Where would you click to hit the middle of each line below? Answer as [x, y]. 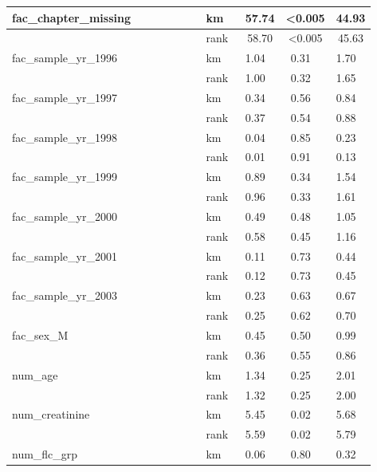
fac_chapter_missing [71, 17]
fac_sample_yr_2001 [65, 256]
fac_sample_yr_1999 [65, 177]
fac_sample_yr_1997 [65, 97]
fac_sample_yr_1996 [65, 58]
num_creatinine [51, 414]
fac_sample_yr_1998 [65, 137]
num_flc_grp [45, 454]
